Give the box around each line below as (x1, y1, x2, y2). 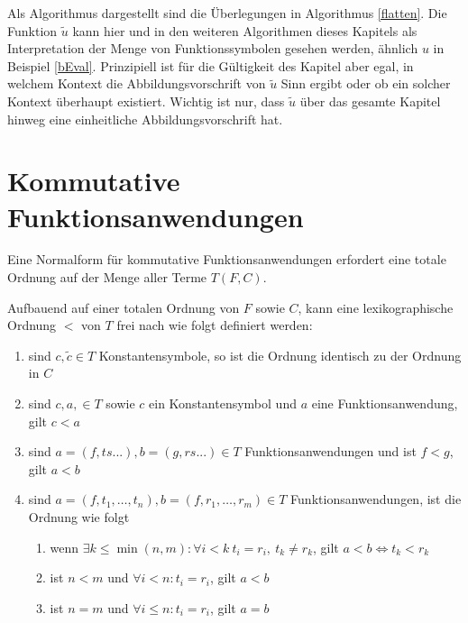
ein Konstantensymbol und (149, 394, 297, 413)
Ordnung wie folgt (28, 508, 130, 526)
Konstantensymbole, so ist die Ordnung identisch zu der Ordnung (98, 345, 462, 364)
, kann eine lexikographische (298, 298, 454, 316)
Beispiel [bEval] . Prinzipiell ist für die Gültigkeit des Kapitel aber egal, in (7, 56, 414, 75)
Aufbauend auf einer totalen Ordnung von (7, 298, 240, 316)
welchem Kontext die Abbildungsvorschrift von (7, 74, 266, 93)
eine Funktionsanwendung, (311, 394, 458, 413)
